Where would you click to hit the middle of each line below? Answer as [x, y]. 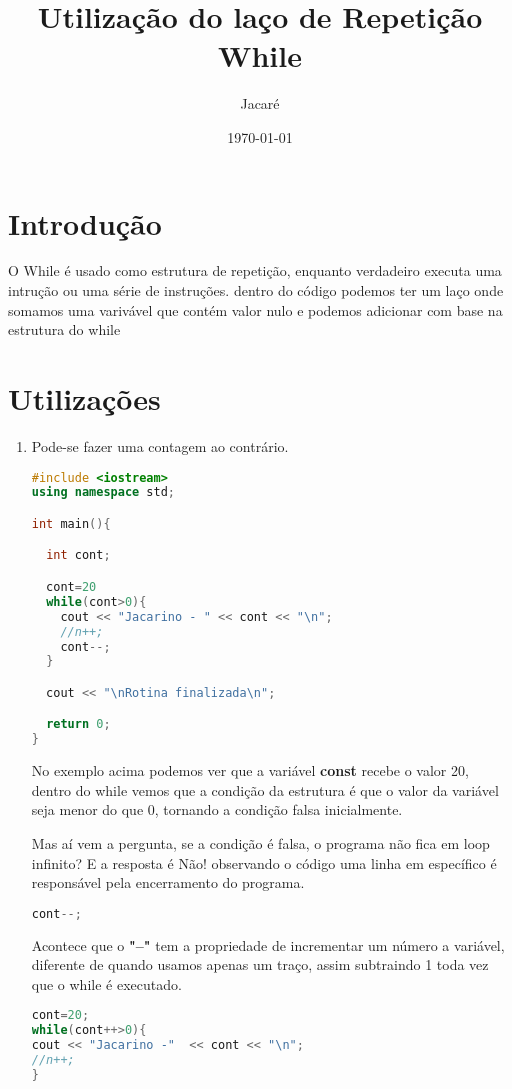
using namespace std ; [103, 492]
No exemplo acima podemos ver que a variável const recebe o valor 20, [250, 770]
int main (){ [71, 523]
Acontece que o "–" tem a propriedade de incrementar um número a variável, [268, 944]
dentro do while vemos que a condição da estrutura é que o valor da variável [265, 789]
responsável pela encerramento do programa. [168, 882]
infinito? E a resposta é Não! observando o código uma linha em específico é [264, 862]
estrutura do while [64, 329]
